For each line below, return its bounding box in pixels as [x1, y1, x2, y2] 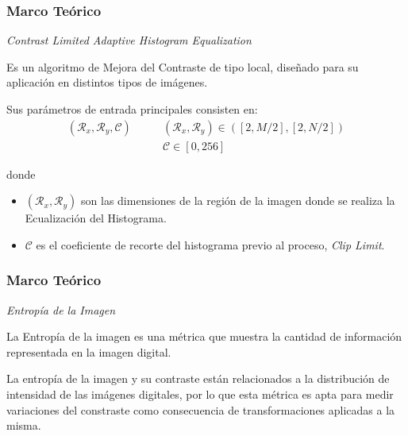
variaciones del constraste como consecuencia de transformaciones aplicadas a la [6, 401, 395, 418]
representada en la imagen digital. [6, 343, 171, 360]
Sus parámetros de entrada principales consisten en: [6, 101, 258, 117]
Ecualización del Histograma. [25, 210, 167, 226]
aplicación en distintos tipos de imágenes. [6, 74, 208, 91]
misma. [6, 417, 41, 434]
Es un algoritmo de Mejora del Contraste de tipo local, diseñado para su [6, 58, 359, 75]
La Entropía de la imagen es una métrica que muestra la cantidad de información [6, 328, 402, 345]
